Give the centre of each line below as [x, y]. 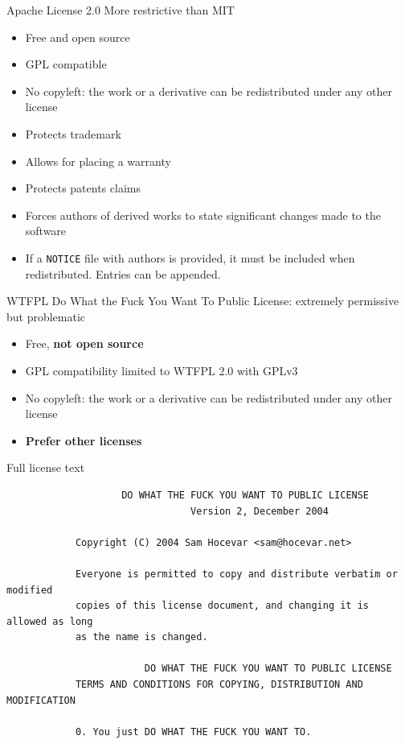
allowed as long [50, 621]
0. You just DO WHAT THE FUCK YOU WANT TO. [193, 732]
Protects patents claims [83, 188]
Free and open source [78, 37]
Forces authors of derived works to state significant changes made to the [203, 215]
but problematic [46, 316]
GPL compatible [66, 64]
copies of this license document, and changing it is [222, 606]
